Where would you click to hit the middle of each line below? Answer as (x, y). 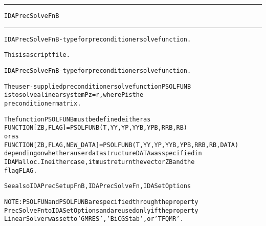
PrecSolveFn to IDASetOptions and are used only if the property (101, 210)
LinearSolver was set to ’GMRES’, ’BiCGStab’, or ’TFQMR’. (94, 219)
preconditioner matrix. (43, 103)
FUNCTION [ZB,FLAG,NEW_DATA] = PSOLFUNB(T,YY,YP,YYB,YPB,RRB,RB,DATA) (121, 145)
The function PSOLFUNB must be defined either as (77, 119)
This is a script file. (37, 55)
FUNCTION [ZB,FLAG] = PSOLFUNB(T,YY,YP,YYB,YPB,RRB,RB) (96, 128)
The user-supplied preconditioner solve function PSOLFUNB (98, 86)
